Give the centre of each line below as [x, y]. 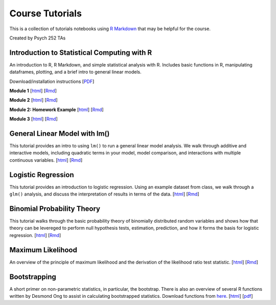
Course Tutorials [45, 13]
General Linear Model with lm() [60, 134]
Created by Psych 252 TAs [38, 38]
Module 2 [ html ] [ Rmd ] [34, 100]
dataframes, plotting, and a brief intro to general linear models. [75, 72]
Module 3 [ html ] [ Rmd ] [34, 119]
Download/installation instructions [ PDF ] [52, 81]
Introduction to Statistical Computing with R [81, 52]
